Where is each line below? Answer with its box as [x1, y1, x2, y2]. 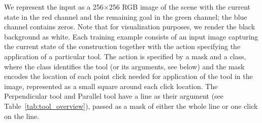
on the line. [4, 110, 40, 121]
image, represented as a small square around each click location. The [4, 80, 218, 91]
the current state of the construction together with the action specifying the [4, 41, 241, 52]
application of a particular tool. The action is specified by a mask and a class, [4, 51, 246, 61]
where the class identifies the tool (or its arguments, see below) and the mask [4, 61, 245, 71]
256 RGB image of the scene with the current [109, 2, 251, 12]
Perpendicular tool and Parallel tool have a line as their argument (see [4, 91, 224, 101]
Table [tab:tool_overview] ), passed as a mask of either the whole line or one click [4, 100, 258, 111]
